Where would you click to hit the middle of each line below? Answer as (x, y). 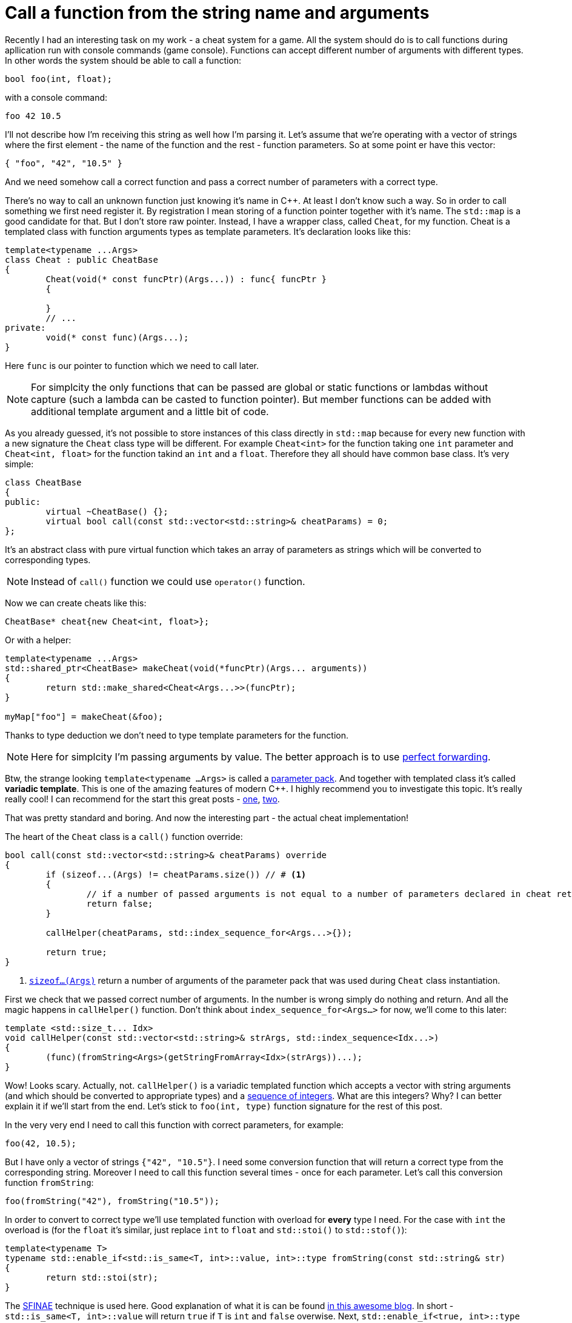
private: (25, 327)
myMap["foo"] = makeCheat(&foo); (84, 716)
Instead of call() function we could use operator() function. (168, 581)
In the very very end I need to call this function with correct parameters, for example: (174, 1125)
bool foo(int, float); (59, 79)
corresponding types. (48, 560)
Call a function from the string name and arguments (217, 13)
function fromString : (49, 1182)
